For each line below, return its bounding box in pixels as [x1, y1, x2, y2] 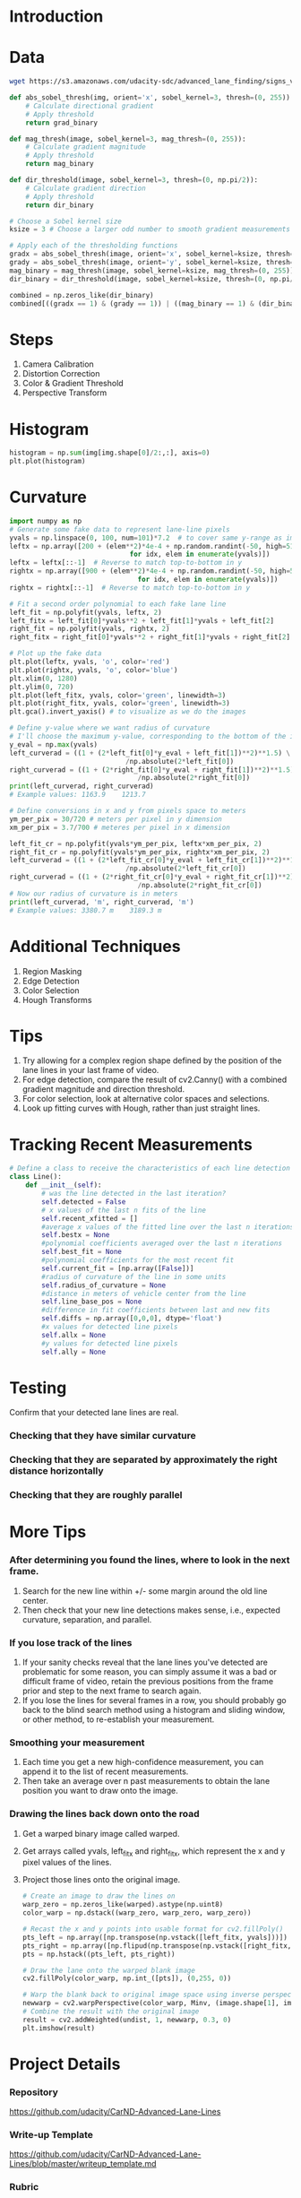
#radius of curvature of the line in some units [41, 1272, 227, 1281]
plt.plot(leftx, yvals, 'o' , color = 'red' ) [9, 657, 170, 667]
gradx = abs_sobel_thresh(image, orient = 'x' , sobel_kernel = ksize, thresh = [9, 249, 295, 259]
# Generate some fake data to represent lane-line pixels [9, 524, 230, 534]
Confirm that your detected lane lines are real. [9, 1407, 179, 1418]
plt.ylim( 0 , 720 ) [9, 682, 74, 691]
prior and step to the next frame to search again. [21, 1685, 202, 1696]
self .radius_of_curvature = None [41, 1280, 167, 1290]
